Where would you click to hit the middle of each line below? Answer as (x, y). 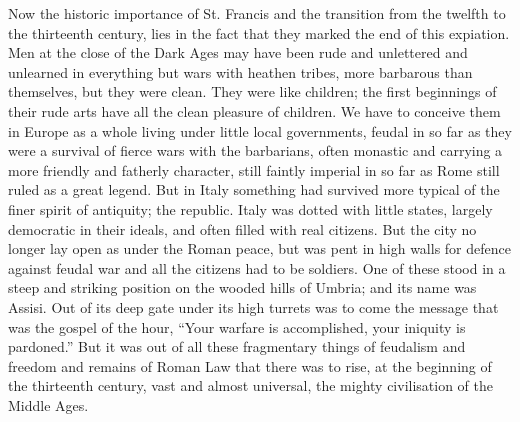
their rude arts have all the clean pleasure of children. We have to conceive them (254, 110)
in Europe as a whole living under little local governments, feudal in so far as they (260, 130)
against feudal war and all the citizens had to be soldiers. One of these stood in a (257, 267)
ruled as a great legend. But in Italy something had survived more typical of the (254, 189)
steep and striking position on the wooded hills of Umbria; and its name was (242, 287)
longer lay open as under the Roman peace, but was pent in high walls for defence (259, 248)
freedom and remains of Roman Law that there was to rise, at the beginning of (250, 365)
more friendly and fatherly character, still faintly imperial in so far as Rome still (254, 169)
